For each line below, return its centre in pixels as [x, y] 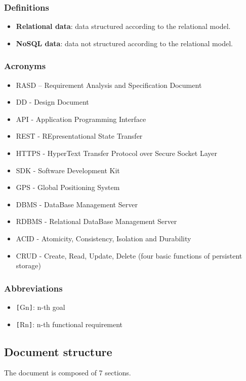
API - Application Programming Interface [81, 119]
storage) [28, 265]
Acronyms [25, 66]
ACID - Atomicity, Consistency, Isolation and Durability [104, 238]
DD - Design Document [52, 102]
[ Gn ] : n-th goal [40, 307]
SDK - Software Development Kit [68, 170]
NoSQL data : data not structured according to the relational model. [124, 43]
